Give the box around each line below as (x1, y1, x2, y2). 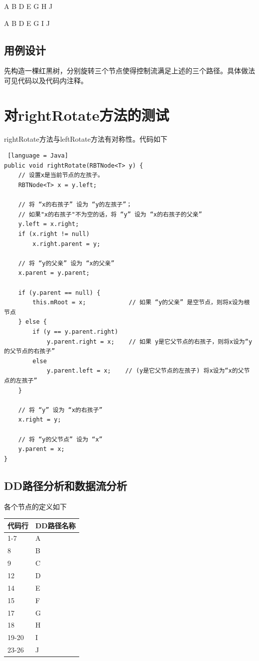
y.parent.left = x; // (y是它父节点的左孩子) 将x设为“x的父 (46, 367, 244, 375)
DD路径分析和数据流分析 (4, 477, 128, 493)
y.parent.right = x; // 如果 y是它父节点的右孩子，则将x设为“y (46, 338, 253, 345)
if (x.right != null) (18, 230, 90, 238)
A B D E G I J (4, 17, 50, 28)
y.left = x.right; (18, 220, 79, 228)
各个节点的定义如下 (4, 501, 67, 511)
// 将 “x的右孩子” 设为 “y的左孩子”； (18, 201, 132, 209)
